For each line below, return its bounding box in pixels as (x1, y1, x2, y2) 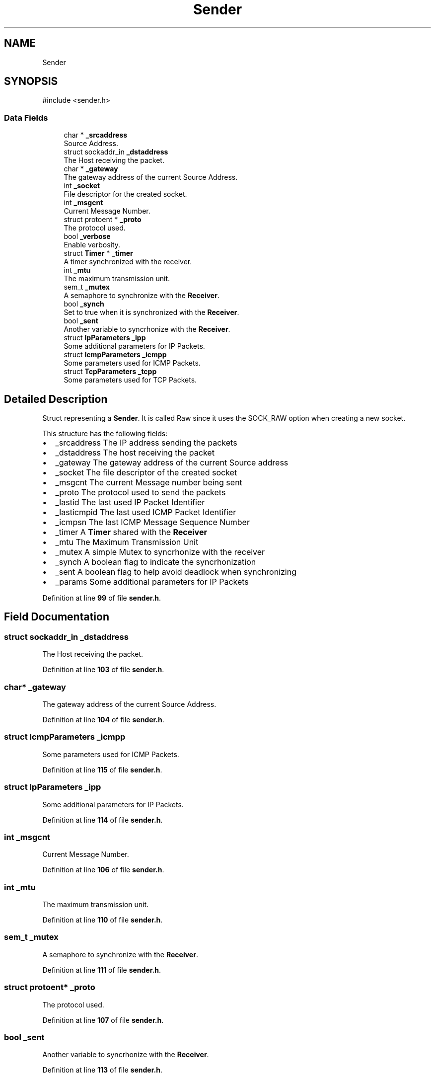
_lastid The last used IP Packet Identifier (55, 497, 205, 508)
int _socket (64, 181, 100, 190)
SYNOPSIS (4, 75, 58, 88)
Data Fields (4, 112, 48, 123)
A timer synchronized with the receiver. (64, 257, 192, 266)
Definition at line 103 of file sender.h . (42, 665, 164, 674)
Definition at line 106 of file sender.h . (42, 865, 164, 874)
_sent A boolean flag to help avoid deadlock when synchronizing (55, 567, 296, 577)
